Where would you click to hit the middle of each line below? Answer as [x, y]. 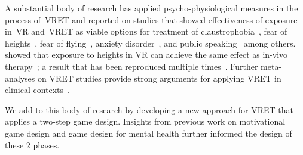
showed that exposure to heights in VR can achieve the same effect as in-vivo [146, 55]
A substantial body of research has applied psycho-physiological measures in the [151, 8]
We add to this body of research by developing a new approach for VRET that [149, 109]
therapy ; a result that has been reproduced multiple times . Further [131, 66]
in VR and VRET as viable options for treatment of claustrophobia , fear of [146, 31]
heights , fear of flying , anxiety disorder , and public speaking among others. [150, 43]
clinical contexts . [37, 90]
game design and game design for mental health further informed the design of [149, 133]
